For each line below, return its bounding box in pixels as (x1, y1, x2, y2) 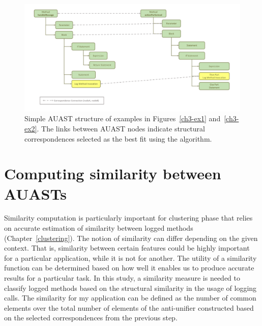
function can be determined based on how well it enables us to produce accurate (4, 262, 254, 273)
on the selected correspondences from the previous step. (4, 312, 178, 323)
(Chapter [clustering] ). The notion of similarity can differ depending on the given (4, 232, 258, 243)
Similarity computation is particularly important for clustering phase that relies (4, 212, 253, 223)
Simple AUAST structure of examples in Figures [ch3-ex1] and (24, 113, 221, 124)
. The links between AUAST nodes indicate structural (37, 123, 205, 133)
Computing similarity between (4, 163, 221, 184)
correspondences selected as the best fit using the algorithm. (24, 133, 212, 144)
